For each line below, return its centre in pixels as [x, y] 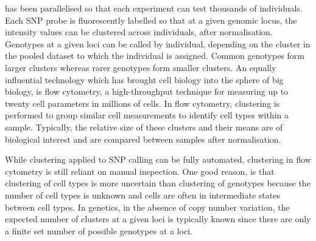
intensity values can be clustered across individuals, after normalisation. [139, 32]
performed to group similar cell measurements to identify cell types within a [147, 115]
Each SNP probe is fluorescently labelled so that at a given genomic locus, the [151, 20]
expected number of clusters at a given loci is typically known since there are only [158, 219]
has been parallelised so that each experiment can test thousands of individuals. [154, 8]
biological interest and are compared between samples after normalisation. [143, 139]
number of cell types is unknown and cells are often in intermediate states [142, 195]
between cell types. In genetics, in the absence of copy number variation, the [147, 207]
